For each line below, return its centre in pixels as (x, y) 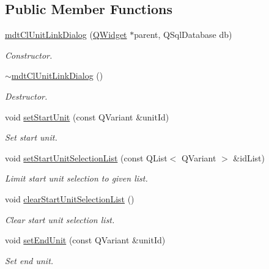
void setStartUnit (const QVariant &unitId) (87, 116)
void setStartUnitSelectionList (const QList (86, 157)
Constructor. (29, 55)
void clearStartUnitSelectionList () (70, 198)
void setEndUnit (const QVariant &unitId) (85, 240)
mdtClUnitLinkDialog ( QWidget (66, 35)
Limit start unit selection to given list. (76, 178)
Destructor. (26, 96)
